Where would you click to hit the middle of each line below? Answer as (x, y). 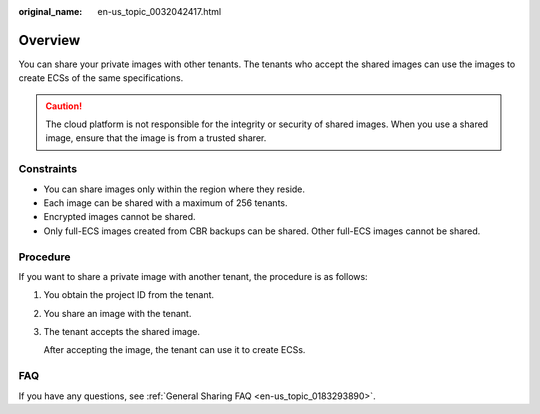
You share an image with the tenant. (117, 313)
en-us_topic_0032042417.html (159, 11)
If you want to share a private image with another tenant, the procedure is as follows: (193, 276)
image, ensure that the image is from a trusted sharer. (156, 138)
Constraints (48, 169)
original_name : (50, 11)
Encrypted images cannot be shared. (119, 217)
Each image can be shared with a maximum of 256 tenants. (166, 203)
